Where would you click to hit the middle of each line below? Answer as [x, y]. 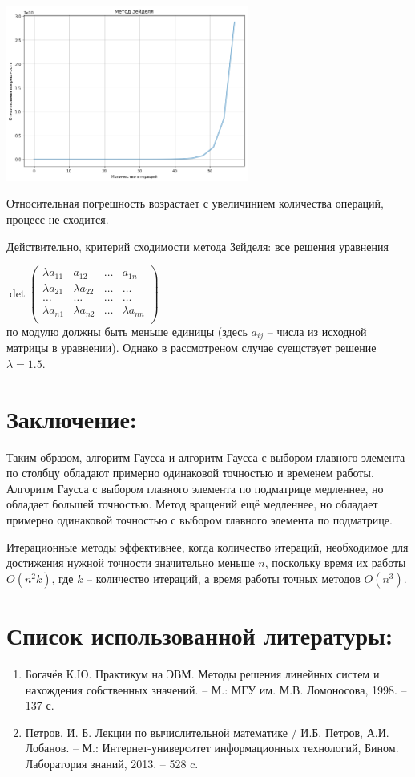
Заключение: [72, 418]
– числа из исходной [317, 331]
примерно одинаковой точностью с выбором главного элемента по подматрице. [199, 520]
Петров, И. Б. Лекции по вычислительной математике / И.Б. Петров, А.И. [207, 732]
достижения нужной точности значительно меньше [131, 563]
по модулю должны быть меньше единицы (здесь [127, 331]
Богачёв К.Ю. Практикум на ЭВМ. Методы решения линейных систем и [202, 673]
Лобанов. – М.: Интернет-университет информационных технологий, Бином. [212, 748]
